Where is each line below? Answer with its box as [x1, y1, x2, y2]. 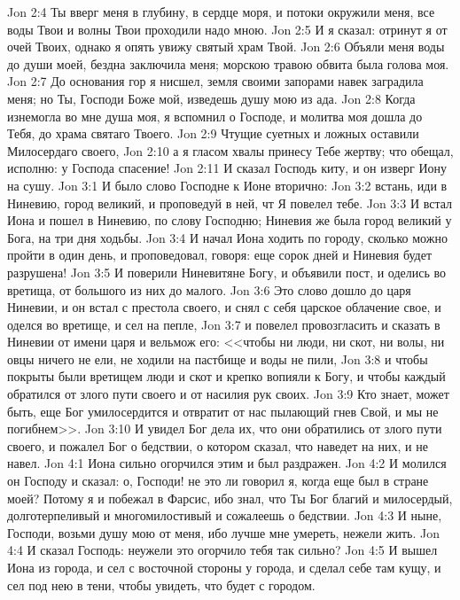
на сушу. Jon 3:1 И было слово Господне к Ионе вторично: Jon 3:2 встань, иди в [7, 175, 448, 194]
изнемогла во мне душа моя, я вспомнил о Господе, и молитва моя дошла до [7, 106, 423, 125]
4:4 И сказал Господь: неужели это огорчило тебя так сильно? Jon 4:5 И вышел [7, 541, 438, 559]
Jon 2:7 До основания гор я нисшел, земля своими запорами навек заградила [7, 72, 424, 90]
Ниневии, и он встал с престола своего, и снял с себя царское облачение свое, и [7, 298, 441, 316]
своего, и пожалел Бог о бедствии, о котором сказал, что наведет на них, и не [7, 436, 428, 455]
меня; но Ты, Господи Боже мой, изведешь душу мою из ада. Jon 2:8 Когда [7, 89, 416, 107]
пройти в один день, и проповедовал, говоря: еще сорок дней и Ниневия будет [7, 245, 433, 264]
